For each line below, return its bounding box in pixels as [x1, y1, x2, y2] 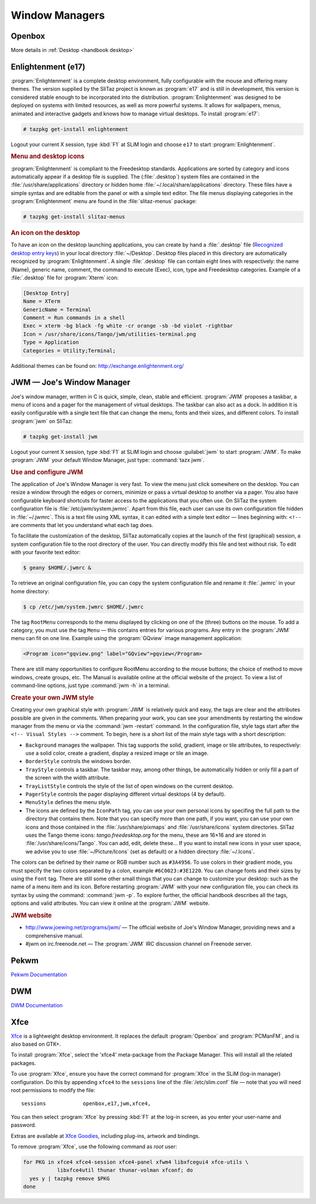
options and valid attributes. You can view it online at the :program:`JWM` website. [11, 899, 210, 907]
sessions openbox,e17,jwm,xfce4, [21, 1100, 152, 1107]
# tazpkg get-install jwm [23, 433, 98, 440]
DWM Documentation [11, 1001, 63, 1008]
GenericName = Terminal [23, 306, 92, 313]
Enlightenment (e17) [11, 61, 85, 71]
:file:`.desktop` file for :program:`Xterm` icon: [11, 274, 119, 281]
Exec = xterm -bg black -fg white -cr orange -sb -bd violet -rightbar [23, 323, 233, 329]
